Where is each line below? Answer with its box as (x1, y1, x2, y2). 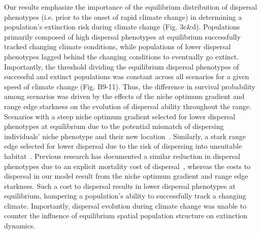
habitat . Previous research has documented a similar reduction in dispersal (4, 150, 240, 161)
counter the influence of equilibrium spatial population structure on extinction (4, 210, 248, 221)
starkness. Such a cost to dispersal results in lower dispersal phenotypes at (4, 180, 236, 191)
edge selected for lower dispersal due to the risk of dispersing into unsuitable (4, 141, 242, 151)
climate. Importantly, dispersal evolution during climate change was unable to (4, 200, 247, 211)
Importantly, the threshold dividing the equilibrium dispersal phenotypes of (4, 61, 239, 72)
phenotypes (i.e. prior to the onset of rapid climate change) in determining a (4, 11, 242, 22)
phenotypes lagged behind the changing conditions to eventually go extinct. (4, 51, 239, 61)
